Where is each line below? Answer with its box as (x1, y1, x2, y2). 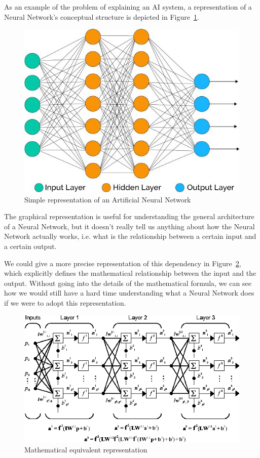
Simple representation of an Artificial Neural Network (24, 194, 191, 204)
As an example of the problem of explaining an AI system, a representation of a (4, 2, 252, 12)
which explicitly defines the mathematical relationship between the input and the (4, 268, 256, 278)
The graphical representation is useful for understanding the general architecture (4, 211, 254, 222)
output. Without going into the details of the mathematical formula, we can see (4, 277, 251, 288)
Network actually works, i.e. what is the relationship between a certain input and (4, 231, 256, 241)
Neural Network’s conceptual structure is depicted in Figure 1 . (4, 11, 199, 22)
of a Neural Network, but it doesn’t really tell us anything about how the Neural (4, 221, 255, 231)
